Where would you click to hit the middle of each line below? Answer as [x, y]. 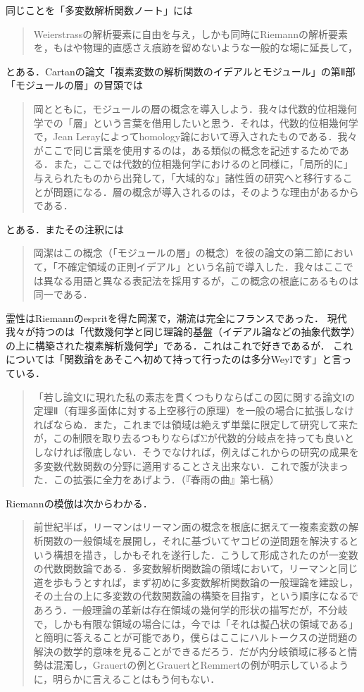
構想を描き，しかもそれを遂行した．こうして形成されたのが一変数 [206, 554]
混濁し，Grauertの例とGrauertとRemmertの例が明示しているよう [201, 665]
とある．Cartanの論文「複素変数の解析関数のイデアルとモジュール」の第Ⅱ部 [181, 71]
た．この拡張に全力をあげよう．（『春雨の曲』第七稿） [156, 480]
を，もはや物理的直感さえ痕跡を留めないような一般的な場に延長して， [196, 48]
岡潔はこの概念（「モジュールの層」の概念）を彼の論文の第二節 [178, 253]
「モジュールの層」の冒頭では [75, 85]
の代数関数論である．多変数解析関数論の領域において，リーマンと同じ [196, 568]
